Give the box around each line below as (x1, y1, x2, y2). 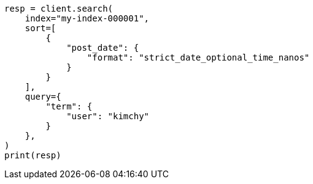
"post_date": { (66, 43, 139, 53)
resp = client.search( (4, 4, 114, 13)
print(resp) (4, 150, 61, 160)
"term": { (45, 101, 93, 111)
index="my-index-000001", (25, 13, 150, 23)
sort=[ (25, 23, 56, 33)
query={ (25, 92, 61, 101)
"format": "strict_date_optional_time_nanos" (87, 53, 310, 62)
